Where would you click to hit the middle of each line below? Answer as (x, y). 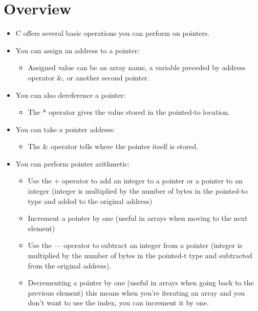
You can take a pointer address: (65, 129)
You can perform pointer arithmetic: (73, 163)
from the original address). (70, 265)
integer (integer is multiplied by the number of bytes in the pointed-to (138, 191)
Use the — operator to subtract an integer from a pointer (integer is (135, 245)
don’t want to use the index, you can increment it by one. (118, 303)
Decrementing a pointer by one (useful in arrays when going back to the (141, 283)
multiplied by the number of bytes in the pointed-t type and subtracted (140, 255)
